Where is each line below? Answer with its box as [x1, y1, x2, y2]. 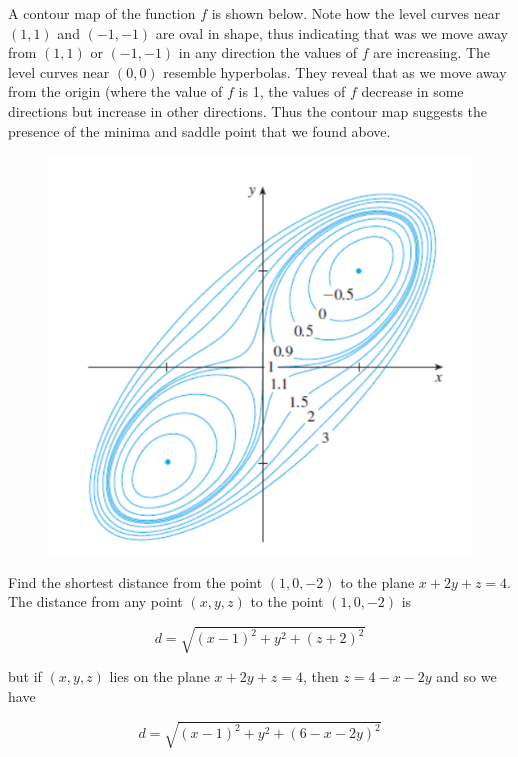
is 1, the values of [238, 81, 346, 102]
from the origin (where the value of [8, 81, 223, 102]
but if [8, 666, 42, 687]
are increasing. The [373, 42, 491, 63]
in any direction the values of [178, 42, 358, 63]
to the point [250, 591, 324, 612]
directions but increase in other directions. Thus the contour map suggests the [8, 100, 488, 121]
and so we [436, 666, 497, 687]
